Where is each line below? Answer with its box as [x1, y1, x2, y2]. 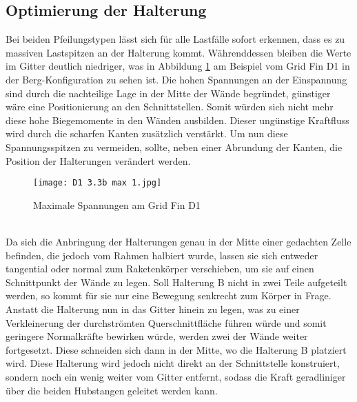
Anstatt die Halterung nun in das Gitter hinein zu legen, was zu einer [6, 301, 300, 316]
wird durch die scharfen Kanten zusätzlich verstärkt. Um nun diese [6, 126, 288, 141]
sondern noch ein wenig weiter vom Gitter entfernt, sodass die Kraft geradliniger [6, 369, 346, 383]
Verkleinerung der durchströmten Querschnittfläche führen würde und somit [6, 315, 327, 330]
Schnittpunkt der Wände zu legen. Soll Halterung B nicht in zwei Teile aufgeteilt [6, 274, 347, 289]
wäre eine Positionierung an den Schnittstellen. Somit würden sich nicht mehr [6, 99, 334, 114]
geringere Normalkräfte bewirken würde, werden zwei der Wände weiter [6, 329, 308, 343]
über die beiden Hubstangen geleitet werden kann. [6, 383, 218, 397]
